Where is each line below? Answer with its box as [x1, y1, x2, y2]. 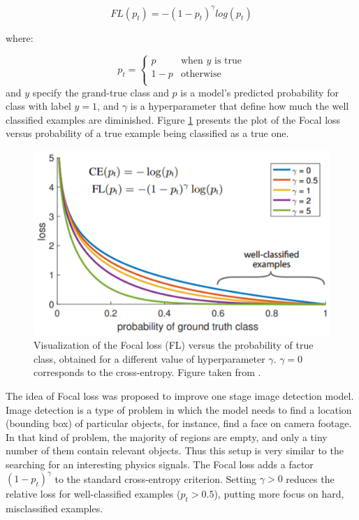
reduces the [286, 471, 335, 486]
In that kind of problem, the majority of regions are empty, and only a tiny [6, 429, 328, 444]
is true [214, 56, 242, 66]
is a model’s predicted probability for [180, 85, 339, 99]
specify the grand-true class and [32, 85, 169, 99]
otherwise [180, 69, 221, 80]
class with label [6, 99, 71, 113]
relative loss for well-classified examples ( [6, 486, 181, 501]
